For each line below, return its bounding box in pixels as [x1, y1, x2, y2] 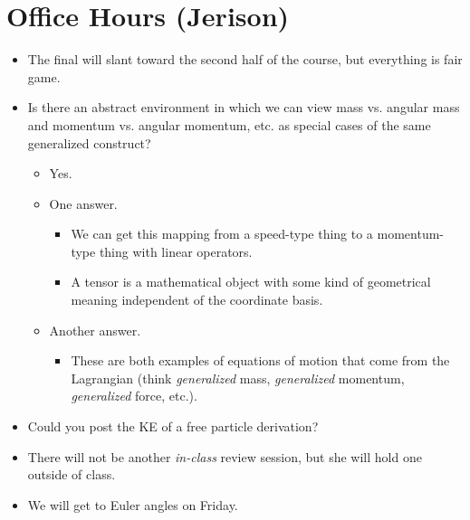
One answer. [49, 194, 118, 213]
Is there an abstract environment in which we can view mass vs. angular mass [27, 98, 460, 117]
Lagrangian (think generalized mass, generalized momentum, [71, 368, 405, 387]
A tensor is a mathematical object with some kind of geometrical [71, 272, 431, 291]
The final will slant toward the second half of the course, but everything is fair [27, 50, 463, 69]
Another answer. [49, 320, 141, 339]
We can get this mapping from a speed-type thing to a [71, 224, 373, 243]
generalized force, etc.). [71, 386, 197, 405]
